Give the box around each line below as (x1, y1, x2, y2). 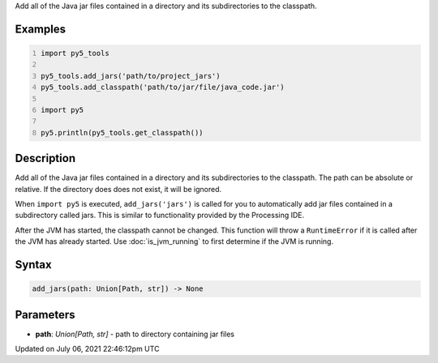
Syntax (15, 258, 52, 271)
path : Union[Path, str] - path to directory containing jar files (35, 329, 235, 339)
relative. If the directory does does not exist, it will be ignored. (15, 184, 222, 194)
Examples (15, 22, 67, 36)
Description (15, 152, 76, 165)
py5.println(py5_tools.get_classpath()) (41, 128, 204, 137)
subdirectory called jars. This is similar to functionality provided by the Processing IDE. (15, 211, 305, 220)
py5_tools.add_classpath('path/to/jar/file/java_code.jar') (41, 83, 285, 92)
